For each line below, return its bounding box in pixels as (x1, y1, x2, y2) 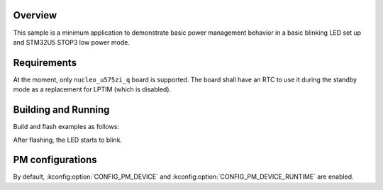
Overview (13, 9, 57, 21)
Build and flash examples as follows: (13, 123, 120, 131)
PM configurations (13, 154, 97, 166)
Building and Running (13, 104, 110, 116)
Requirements (13, 57, 77, 69)
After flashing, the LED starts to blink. (13, 135, 123, 144)
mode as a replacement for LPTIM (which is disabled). (13, 85, 172, 94)
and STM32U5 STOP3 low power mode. (13, 38, 131, 46)
